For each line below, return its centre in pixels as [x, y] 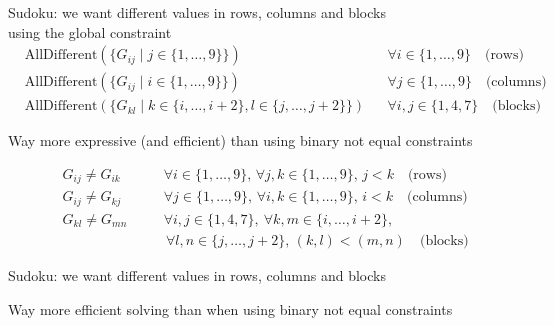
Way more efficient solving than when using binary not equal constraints [230, 308]
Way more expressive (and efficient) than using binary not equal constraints [240, 140]
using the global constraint [90, 31]
